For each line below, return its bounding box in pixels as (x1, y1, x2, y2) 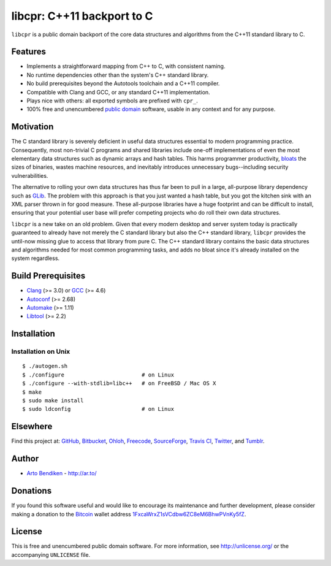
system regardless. (11, 254, 60, 262)
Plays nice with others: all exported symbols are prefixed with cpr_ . (26, 97, 199, 104)
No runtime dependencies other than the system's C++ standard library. (26, 71, 209, 78)
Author (11, 454, 39, 464)
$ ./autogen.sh (22, 362, 68, 370)
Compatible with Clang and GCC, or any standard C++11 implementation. (26, 88, 211, 96)
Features (11, 47, 46, 57)
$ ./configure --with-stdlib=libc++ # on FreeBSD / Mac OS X (22, 380, 216, 387)
